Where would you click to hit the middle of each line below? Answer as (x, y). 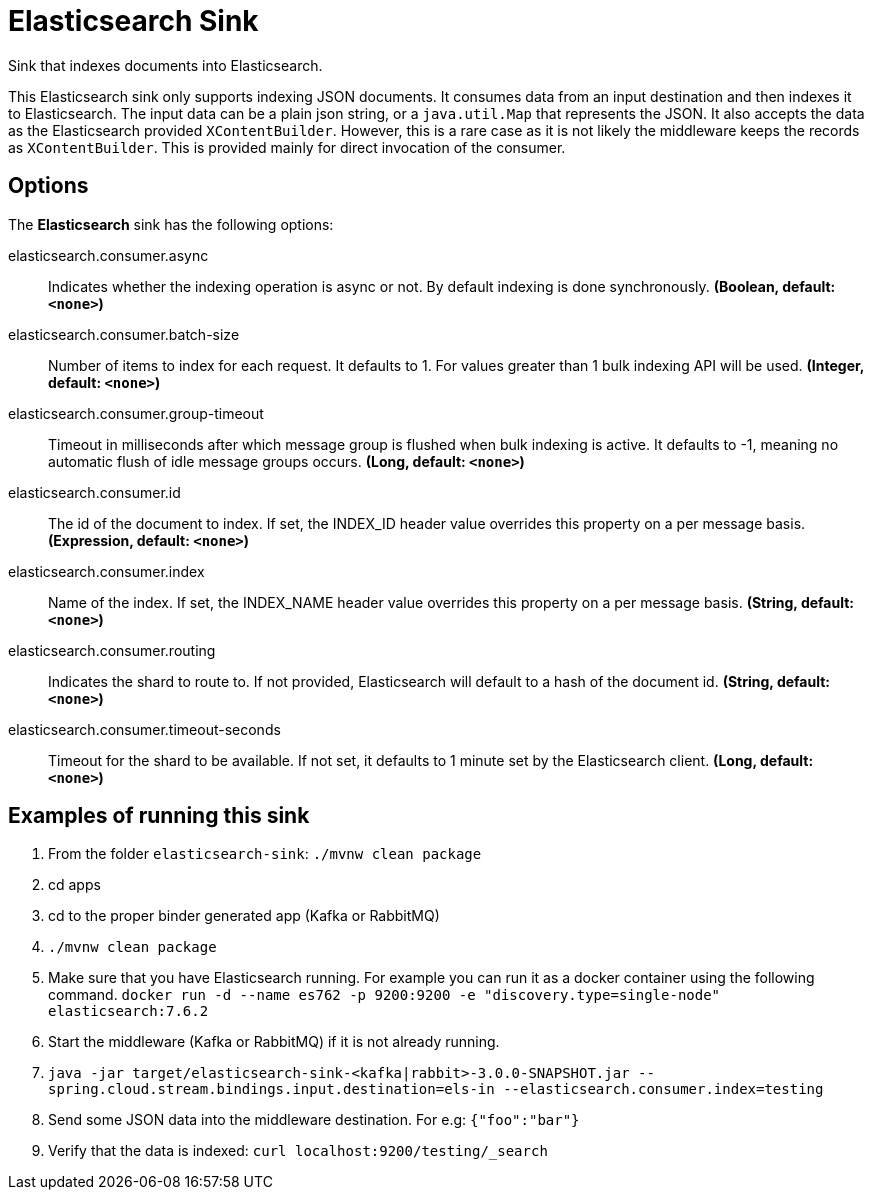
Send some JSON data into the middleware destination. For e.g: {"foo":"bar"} (314, 1120)
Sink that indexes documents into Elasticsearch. (165, 65)
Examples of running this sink (159, 816)
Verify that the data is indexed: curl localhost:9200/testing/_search (298, 1151)
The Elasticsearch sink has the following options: (171, 224)
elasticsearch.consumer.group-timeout (136, 413)
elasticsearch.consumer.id (94, 492)
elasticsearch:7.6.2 (128, 1011)
